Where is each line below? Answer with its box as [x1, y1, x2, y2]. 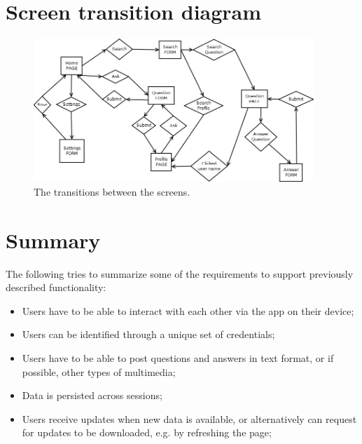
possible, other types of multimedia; [22, 364, 176, 379]
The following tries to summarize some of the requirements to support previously [6, 266, 354, 281]
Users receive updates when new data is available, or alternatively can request [22, 411, 357, 426]
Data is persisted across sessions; [22, 388, 162, 403]
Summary [6, 225, 101, 254]
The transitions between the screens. [34, 184, 190, 199]
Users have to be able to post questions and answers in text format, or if [22, 351, 334, 365]
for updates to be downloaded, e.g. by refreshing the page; [22, 425, 272, 440]
